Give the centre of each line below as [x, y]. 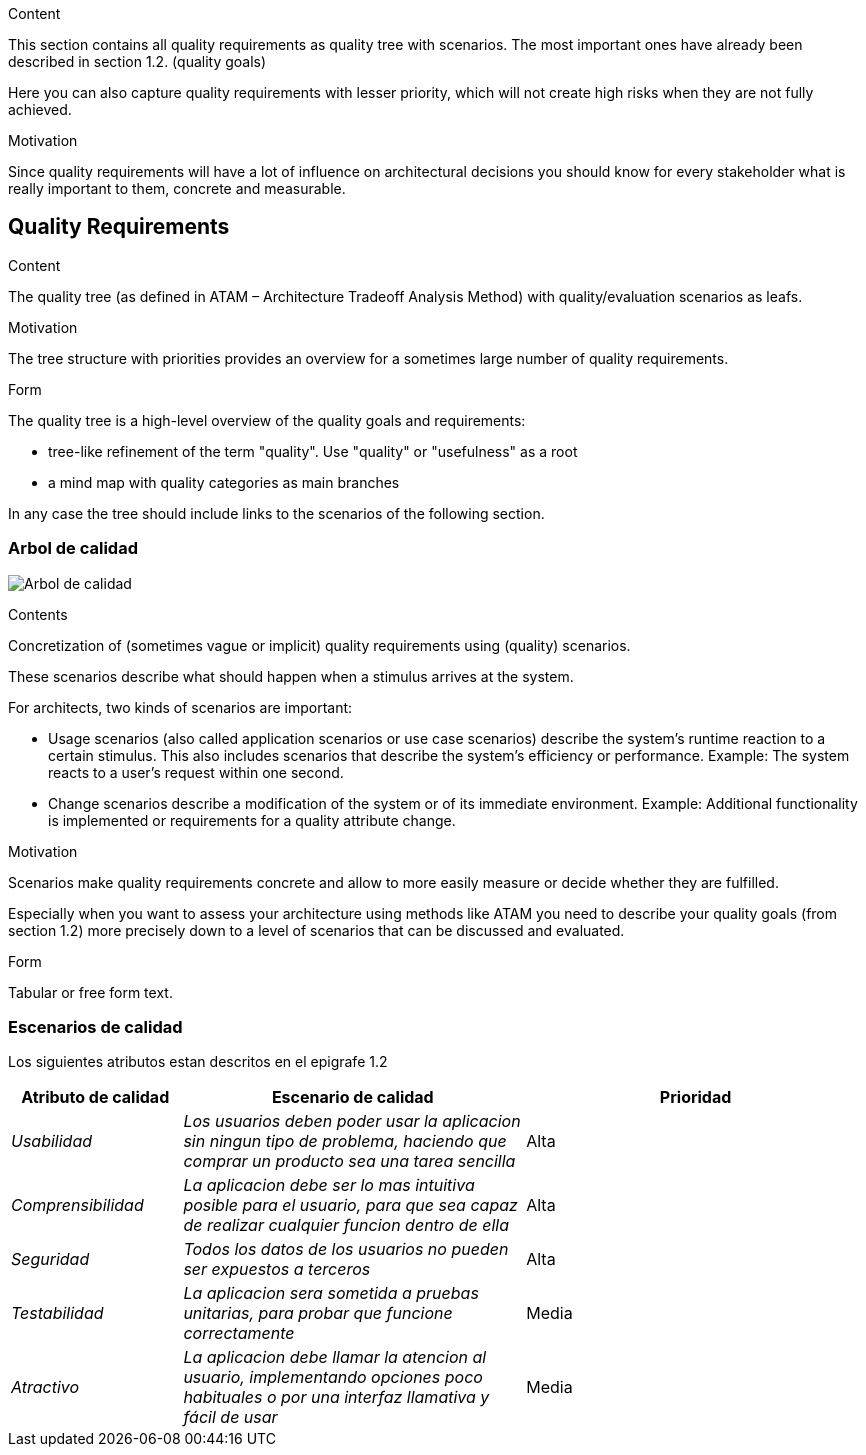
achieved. [40, 109]
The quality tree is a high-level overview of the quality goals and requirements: [267, 420]
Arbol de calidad [73, 548]
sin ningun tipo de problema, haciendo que [345, 1141]
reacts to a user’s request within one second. [196, 772]
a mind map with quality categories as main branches [224, 482]
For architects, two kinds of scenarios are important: [180, 707]
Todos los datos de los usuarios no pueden [346, 1249]
